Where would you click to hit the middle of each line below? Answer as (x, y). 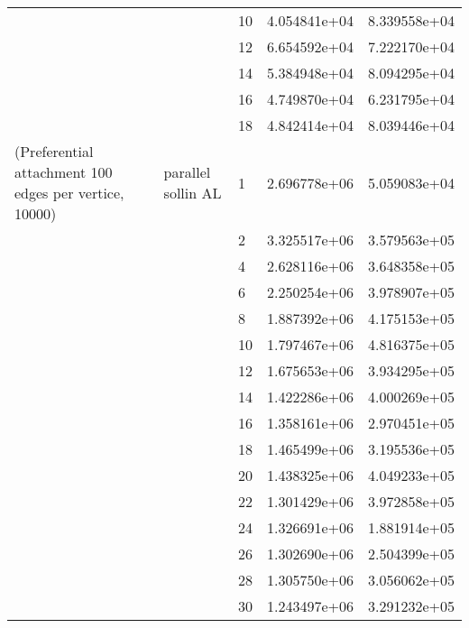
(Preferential (54, 151)
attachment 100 (64, 172)
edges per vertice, (69, 193)
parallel (187, 172)
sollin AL (193, 193)
